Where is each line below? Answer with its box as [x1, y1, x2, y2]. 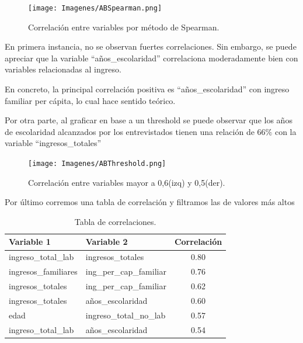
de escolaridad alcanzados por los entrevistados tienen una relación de [5, 125, 255, 137]
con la [274, 125, 297, 137]
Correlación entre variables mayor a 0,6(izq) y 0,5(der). [28, 176, 225, 188]
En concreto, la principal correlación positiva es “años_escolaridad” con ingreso [5, 83, 290, 95]
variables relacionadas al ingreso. [5, 63, 121, 75]
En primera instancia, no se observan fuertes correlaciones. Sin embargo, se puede [5, 40, 297, 53]
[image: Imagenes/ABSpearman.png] [28, 4, 162, 12]
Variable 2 [85, 235, 128, 248]
